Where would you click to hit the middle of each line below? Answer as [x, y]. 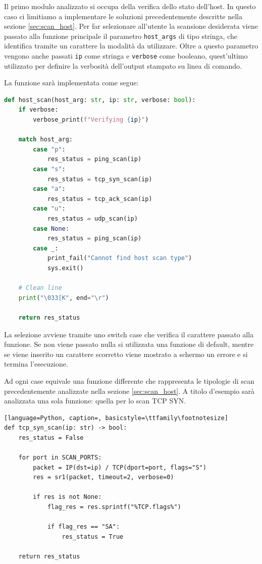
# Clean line [40, 288]
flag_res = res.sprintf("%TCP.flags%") [114, 507]
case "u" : [49, 209]
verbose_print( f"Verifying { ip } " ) [91, 120]
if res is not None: [67, 497]
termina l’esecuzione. [36, 364]
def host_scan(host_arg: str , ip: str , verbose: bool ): [100, 100]
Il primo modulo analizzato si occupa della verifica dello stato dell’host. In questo [130, 6]
